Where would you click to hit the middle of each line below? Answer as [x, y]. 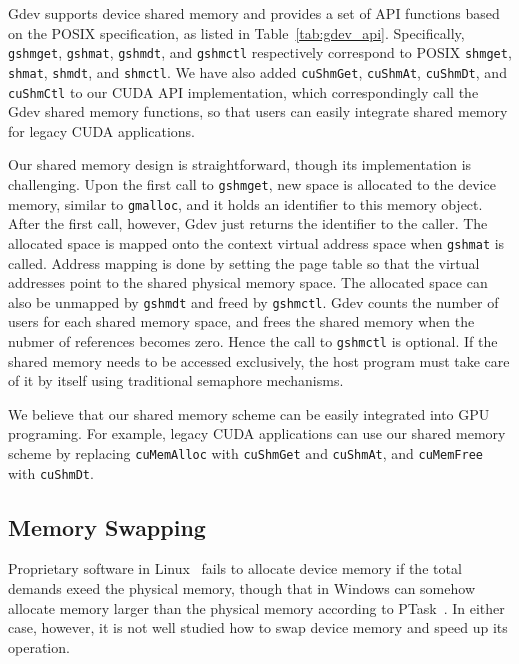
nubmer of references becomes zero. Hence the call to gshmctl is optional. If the [253, 340]
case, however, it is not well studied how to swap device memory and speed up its [258, 627]
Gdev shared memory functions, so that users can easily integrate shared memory [258, 111]
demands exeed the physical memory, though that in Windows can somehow [241, 588]
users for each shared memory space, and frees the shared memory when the [241, 321]
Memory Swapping [107, 526]
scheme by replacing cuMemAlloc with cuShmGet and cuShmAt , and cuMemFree [245, 452]
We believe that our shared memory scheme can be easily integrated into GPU [249, 413]
